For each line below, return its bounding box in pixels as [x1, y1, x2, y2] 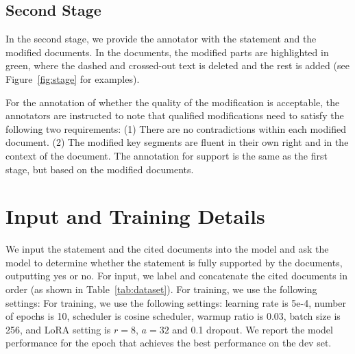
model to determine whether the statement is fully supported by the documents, [5, 255, 343, 269]
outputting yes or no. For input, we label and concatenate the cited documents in [5, 268, 347, 283]
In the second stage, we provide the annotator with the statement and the [5, 31, 317, 46]
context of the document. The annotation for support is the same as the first [5, 148, 328, 162]
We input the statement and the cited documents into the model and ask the [5, 242, 329, 256]
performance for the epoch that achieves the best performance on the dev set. [5, 336, 332, 350]
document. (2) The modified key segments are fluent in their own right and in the [5, 135, 349, 149]
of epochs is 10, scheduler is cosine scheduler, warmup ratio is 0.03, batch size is [5, 309, 341, 323]
